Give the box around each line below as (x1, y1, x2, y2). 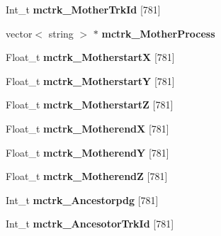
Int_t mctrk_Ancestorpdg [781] (6, 192, 159, 207)
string (48, 26, 74, 40)
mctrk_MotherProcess (101, 26, 215, 40)
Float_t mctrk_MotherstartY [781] (6, 73, 175, 88)
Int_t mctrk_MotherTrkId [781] (6, 2, 161, 16)
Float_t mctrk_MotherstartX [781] (6, 50, 175, 64)
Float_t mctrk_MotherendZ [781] (6, 169, 168, 184)
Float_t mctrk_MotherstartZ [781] (6, 97, 174, 112)
